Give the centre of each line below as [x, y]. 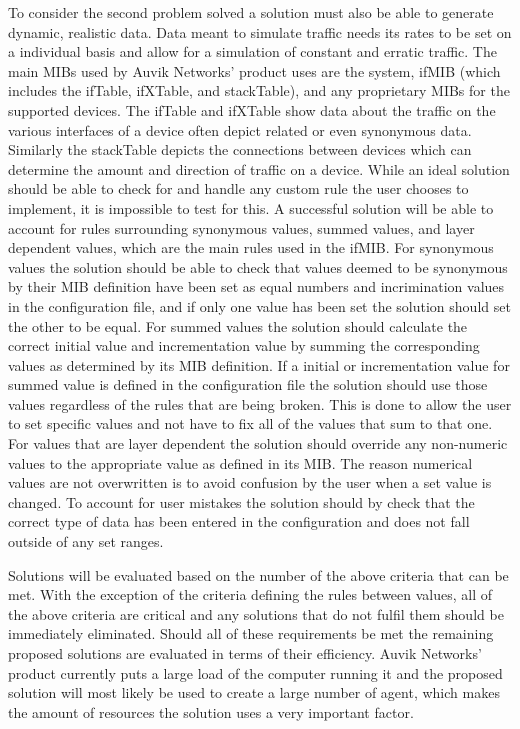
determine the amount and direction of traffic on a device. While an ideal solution [259, 168]
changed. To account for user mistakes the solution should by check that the [241, 501]
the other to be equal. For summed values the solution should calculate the [238, 325]
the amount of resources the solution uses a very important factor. [211, 711]
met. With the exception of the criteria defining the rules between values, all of [250, 594]
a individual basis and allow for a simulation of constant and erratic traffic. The [252, 51]
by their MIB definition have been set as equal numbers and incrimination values [256, 286]
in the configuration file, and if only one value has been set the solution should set [259, 305]
